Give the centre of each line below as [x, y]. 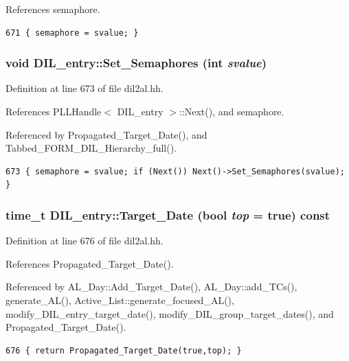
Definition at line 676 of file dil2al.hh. [85, 241]
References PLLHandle [54, 111]
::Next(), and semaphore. [232, 111]
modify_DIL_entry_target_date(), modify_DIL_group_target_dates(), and [170, 313]
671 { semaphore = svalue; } [72, 33]
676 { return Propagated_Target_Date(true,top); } [124, 350]
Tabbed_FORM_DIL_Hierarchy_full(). [91, 148]
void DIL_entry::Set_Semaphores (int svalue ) [136, 63]
